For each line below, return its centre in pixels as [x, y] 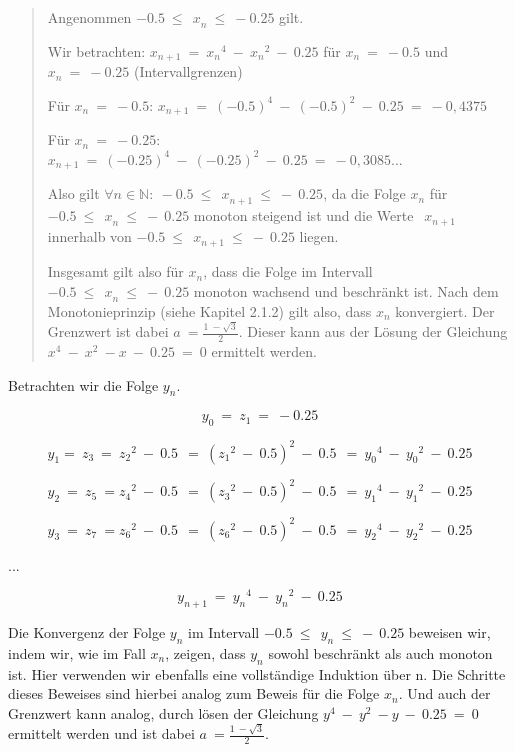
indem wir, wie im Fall [77, 652]
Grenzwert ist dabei [108, 331]
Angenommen [89, 17]
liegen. [319, 235]
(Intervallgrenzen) [188, 71]
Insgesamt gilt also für [115, 271]
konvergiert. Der [445, 310]
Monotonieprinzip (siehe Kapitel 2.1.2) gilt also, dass [209, 310]
